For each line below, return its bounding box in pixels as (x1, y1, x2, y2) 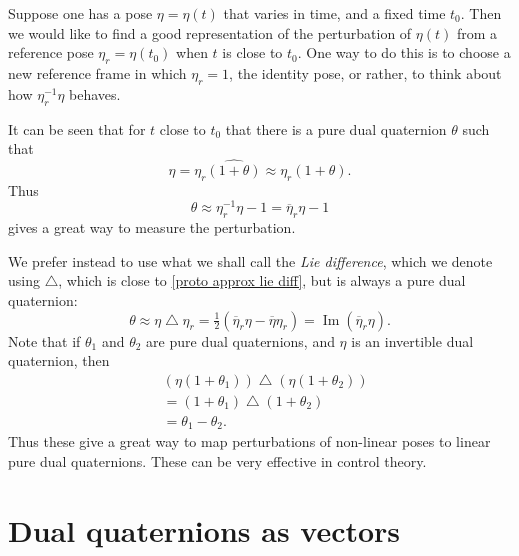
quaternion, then (8, 350, 110, 371)
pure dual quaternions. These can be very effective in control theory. (8, 450, 427, 471)
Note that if (8, 330, 81, 351)
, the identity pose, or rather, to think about (229, 62, 502, 83)
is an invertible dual (351, 330, 474, 351)
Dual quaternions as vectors (8, 509, 401, 550)
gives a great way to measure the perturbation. (8, 217, 296, 238)
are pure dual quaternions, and (146, 330, 335, 351)
